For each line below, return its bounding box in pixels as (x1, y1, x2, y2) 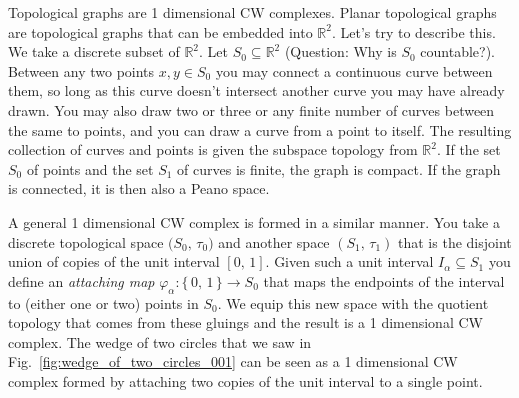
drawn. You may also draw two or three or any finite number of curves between (8, 99, 495, 120)
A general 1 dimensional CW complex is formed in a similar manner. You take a (8, 211, 500, 232)
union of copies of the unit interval (8, 251, 220, 272)
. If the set (436, 139, 501, 160)
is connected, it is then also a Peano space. (8, 178, 270, 199)
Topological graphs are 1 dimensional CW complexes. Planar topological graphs (8, 2, 497, 22)
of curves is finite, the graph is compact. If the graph (177, 158, 501, 179)
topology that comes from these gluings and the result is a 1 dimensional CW (8, 312, 483, 333)
